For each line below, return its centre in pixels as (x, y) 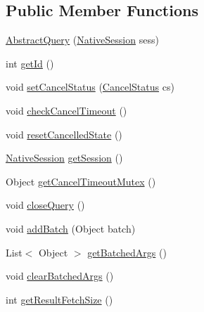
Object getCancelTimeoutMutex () (81, 181)
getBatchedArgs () (127, 252)
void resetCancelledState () (64, 134)
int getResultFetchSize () (59, 299)
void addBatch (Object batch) (71, 228)
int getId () (30, 63)
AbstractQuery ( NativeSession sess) (82, 40)
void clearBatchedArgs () (60, 276)
